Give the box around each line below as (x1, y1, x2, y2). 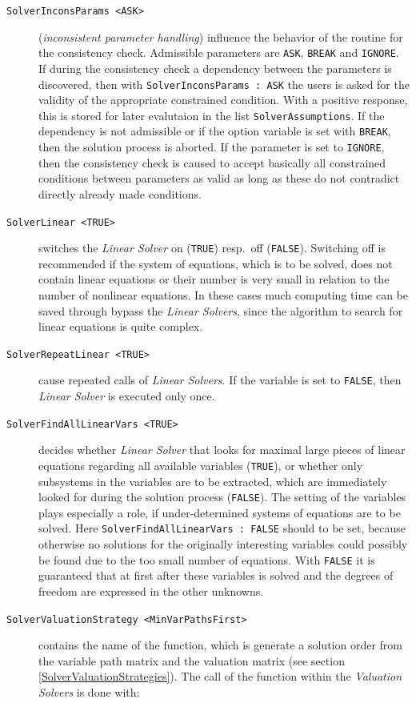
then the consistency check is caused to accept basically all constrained (38, 154, 386, 171)
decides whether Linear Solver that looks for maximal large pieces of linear (38, 441, 406, 458)
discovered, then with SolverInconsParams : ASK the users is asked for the (38, 75, 410, 92)
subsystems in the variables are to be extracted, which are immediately (38, 472, 387, 489)
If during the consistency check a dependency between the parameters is (38, 59, 392, 76)
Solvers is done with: (38, 683, 140, 700)
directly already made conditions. (38, 185, 202, 202)
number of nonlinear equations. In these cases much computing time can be (38, 287, 408, 303)
